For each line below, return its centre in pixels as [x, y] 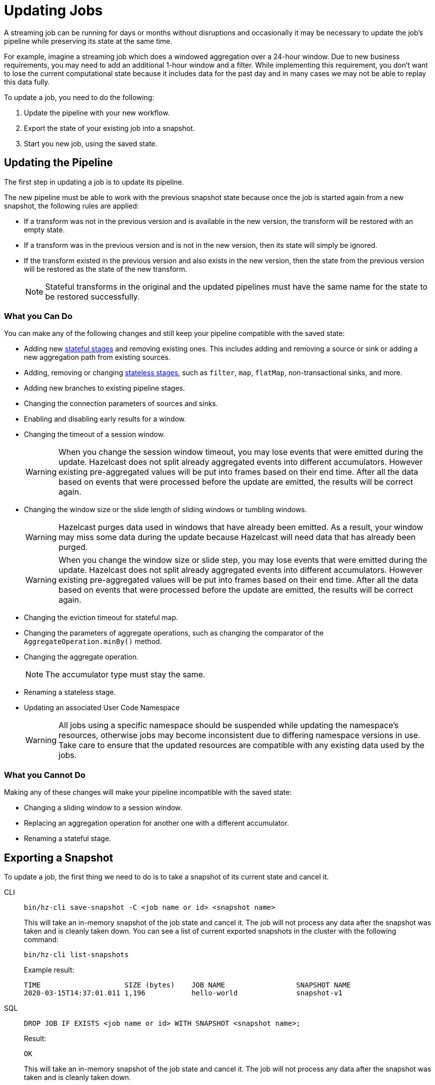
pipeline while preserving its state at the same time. [88, 41]
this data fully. [27, 82]
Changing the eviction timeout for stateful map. [101, 618]
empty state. [44, 229]
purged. [73, 547]
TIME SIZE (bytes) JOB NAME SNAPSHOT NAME [187, 985]
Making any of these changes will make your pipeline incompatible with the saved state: [148, 792]
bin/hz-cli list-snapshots [76, 954]
